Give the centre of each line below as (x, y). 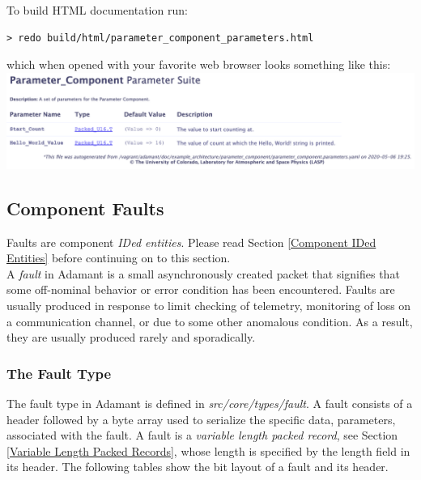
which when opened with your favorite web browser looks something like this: (199, 64)
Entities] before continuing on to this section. (119, 258)
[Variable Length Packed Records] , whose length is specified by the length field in (208, 450)
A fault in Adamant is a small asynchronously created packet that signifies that (203, 273)
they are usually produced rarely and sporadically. (131, 337)
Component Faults (85, 208)
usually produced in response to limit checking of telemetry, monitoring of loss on (209, 306)
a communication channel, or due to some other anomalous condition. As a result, (210, 321)
